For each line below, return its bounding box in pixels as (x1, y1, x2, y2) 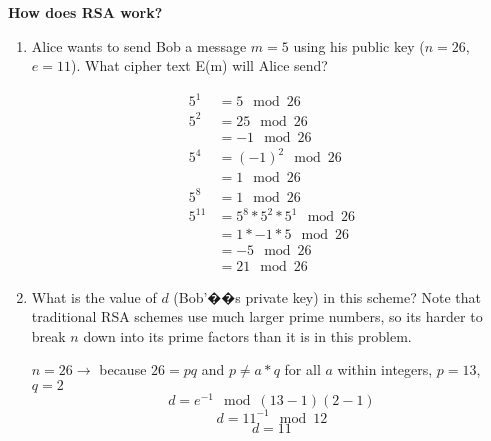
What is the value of (31, 286, 157, 307)
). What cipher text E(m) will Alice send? (70, 55, 328, 76)
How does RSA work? (8, 2, 163, 22)
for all (284, 359, 321, 380)
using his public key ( (293, 35, 425, 56)
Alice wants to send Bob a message (31, 35, 247, 56)
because (99, 359, 147, 380)
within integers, (337, 359, 433, 380)
